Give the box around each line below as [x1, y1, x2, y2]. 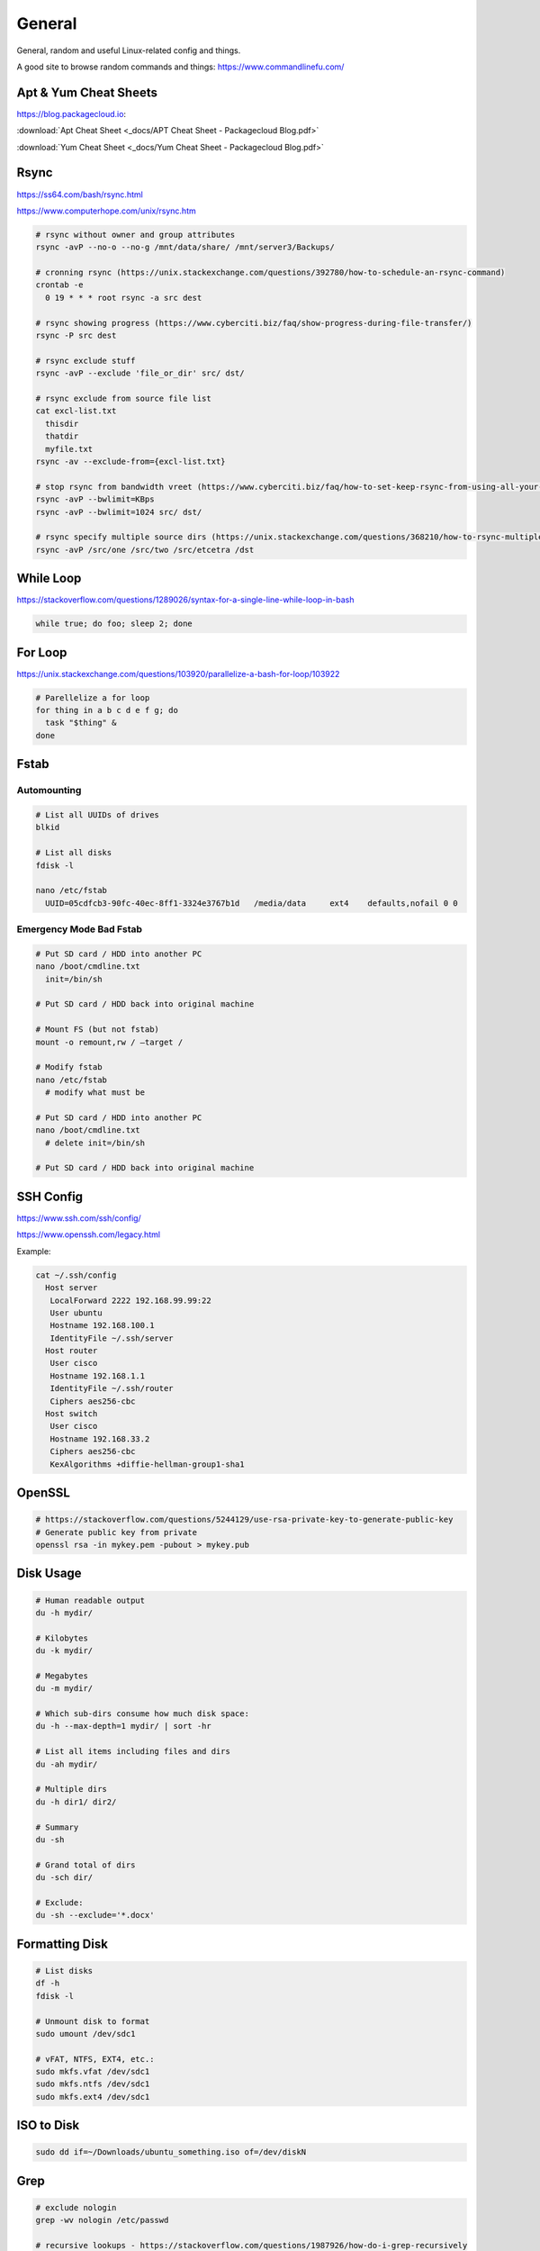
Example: [16, 1245, 51, 1256]
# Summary [35, 1822, 79, 1832]
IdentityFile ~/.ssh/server [49, 1333, 175, 1343]
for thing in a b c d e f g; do [35, 705, 179, 716]
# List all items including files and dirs [35, 1747, 231, 1757]
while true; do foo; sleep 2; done [35, 619, 193, 629]
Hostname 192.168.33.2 [49, 1433, 150, 1444]
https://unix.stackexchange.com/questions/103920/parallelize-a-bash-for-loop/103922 [16, 668, 340, 679]
